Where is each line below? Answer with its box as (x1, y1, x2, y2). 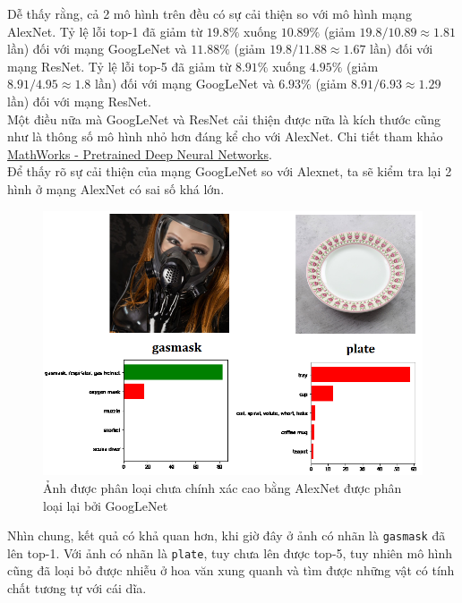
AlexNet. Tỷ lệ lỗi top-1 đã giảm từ (7, 21, 203, 40)
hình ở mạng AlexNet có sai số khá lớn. (7, 179, 225, 198)
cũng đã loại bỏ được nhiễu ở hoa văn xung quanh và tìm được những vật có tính (7, 561, 455, 580)
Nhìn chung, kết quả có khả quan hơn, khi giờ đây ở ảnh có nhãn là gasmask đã (7, 526, 446, 545)
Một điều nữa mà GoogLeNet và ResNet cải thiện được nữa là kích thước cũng (7, 109, 441, 128)
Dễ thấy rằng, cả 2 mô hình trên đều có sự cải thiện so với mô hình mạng (7, 4, 412, 22)
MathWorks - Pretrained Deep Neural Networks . (7, 144, 272, 163)
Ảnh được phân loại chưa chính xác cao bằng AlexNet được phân (43, 478, 402, 497)
